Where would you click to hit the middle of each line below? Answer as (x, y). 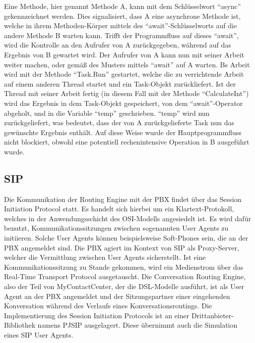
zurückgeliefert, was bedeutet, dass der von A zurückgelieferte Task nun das (119, 122)
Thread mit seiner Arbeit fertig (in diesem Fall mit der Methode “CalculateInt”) (127, 93)
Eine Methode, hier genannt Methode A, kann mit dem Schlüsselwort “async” (123, 6)
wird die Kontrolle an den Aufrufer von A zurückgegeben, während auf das (118, 45)
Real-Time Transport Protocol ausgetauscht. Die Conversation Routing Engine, (125, 276)
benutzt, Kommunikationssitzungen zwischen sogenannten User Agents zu (116, 228)
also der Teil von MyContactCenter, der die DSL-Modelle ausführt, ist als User (124, 286)
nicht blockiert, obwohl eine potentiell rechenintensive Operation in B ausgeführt (127, 142)
